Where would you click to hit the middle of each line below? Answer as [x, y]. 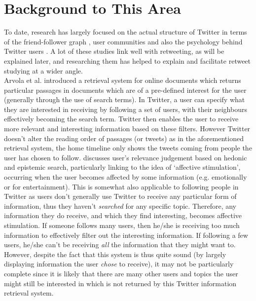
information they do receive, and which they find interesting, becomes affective [123, 215]
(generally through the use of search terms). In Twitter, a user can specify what [125, 99]
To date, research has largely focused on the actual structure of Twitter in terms [126, 32]
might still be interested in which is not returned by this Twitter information [120, 283]
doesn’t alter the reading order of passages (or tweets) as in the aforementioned [124, 138]
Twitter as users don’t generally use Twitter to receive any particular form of [120, 196]
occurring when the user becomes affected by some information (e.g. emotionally [126, 177]
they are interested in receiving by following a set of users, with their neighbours [126, 109]
